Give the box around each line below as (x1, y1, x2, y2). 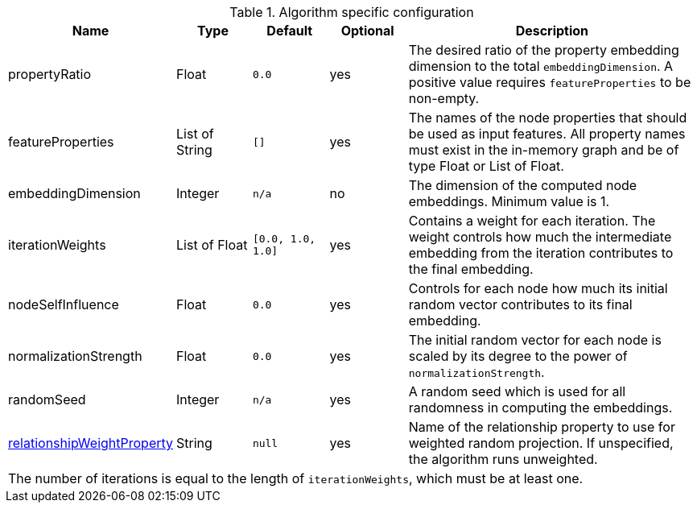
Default (266, 23, 313, 39)
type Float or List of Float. (408, 158, 564, 174)
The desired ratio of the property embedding (408, 42, 679, 58)
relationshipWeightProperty (8, 435, 174, 451)
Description (515, 23, 589, 39)
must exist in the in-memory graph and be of (408, 142, 679, 158)
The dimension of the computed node (408, 177, 637, 193)
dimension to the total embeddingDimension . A (408, 58, 674, 74)
